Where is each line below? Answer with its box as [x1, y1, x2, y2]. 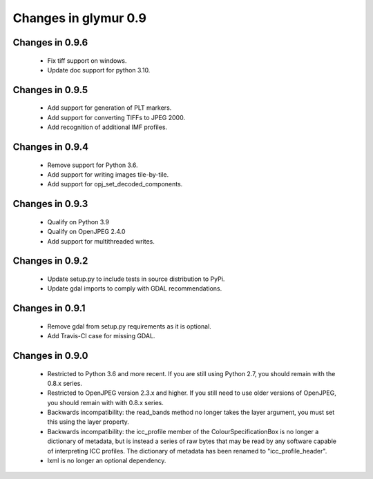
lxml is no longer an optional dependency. [47, 456, 166, 465]
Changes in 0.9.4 [12, 141, 89, 153]
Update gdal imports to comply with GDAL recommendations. [47, 284, 222, 293]
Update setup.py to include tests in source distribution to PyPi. [47, 275, 225, 283]
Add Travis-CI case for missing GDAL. [47, 332, 155, 340]
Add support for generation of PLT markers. [47, 104, 172, 112]
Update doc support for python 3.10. [47, 66, 151, 74]
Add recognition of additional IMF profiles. [47, 123, 168, 131]
